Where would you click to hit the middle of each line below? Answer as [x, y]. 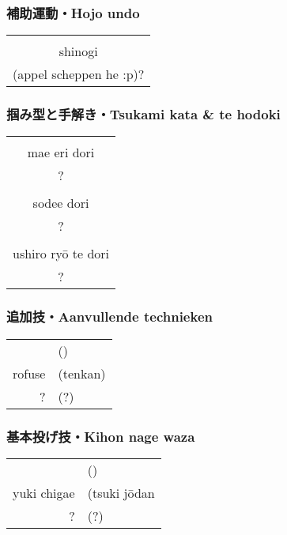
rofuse [29, 373]
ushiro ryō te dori [61, 254]
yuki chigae [44, 492]
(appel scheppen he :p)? [79, 74]
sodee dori [61, 203]
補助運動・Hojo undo [73, 12]
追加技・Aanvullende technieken [110, 316]
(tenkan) [82, 373]
